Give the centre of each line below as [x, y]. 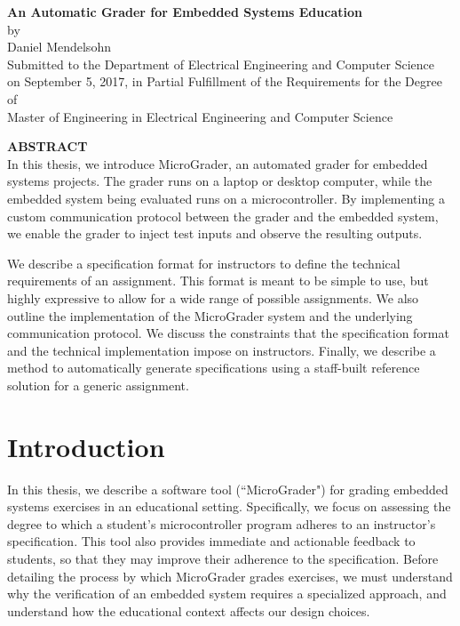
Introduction [86, 446]
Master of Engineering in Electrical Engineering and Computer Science [200, 116]
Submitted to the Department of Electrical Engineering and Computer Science [221, 64]
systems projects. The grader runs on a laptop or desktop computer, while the [220, 181]
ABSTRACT [48, 146]
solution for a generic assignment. [98, 385]
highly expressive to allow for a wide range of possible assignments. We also [213, 297]
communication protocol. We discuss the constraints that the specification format [228, 333]
